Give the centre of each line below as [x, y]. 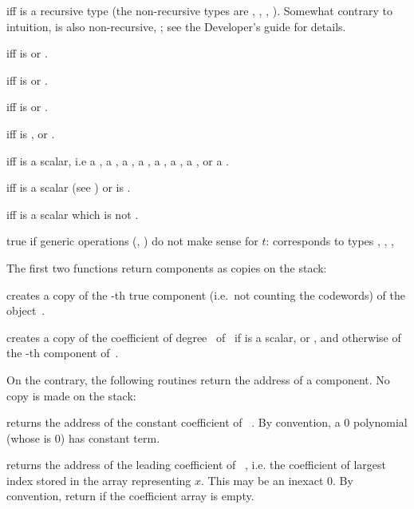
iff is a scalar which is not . [73, 214]
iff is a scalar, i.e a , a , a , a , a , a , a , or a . [118, 160]
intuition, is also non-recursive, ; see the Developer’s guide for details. [176, 26]
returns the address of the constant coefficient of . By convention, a [173, 422]
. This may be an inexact [262, 480]
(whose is [29, 437]
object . [26, 310]
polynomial [380, 422]
